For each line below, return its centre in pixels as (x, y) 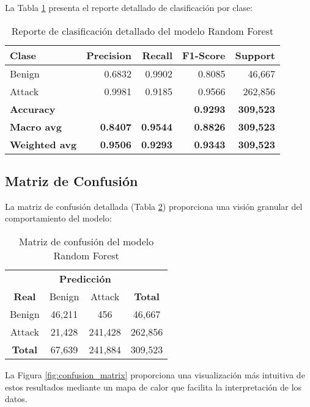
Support (255, 55)
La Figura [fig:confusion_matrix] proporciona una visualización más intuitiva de (155, 374)
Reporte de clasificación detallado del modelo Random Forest (142, 31)
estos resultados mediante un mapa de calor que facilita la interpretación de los (153, 387)
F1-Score (204, 55)
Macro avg (36, 126)
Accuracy (33, 109)
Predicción (85, 278)
